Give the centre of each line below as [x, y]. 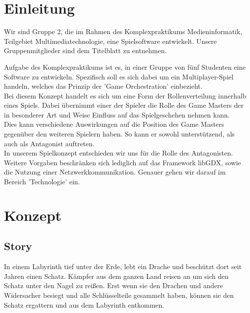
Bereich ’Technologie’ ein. [42, 182]
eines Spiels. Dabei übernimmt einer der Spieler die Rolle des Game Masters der [124, 105]
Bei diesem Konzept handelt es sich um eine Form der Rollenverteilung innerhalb [125, 95]
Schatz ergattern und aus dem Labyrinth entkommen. [84, 304]
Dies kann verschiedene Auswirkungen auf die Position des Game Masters [114, 124]
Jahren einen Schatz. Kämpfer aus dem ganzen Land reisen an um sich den [116, 276]
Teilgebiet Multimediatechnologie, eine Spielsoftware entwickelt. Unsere [110, 41]
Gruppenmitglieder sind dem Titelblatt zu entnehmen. [85, 50]
